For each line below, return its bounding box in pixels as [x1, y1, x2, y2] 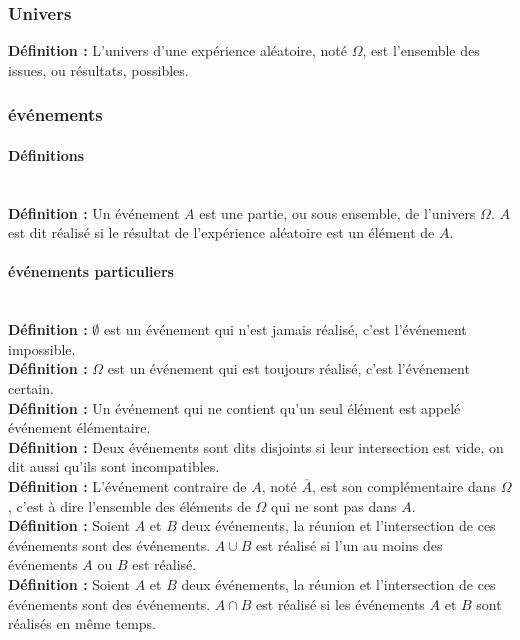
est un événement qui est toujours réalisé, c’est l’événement [107, 358, 470, 379]
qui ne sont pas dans [271, 495, 397, 516]
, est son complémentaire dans [311, 475, 497, 496]
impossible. [8, 338, 76, 359]
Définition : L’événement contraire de [8, 475, 247, 496]
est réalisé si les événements [256, 593, 425, 614]
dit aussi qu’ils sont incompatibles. [8, 456, 220, 477]
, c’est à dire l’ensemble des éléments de [8, 495, 251, 516]
